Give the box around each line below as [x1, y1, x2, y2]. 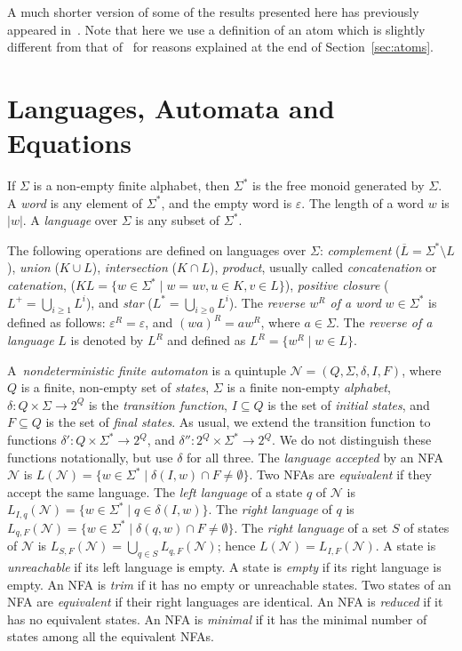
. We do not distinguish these [272, 430, 432, 449]
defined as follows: [7, 313, 106, 332]
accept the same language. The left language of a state [7, 482, 303, 501]
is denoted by [70, 331, 144, 350]
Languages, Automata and [7, 89, 335, 125]
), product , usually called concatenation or [209, 258, 437, 277]
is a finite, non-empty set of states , [20, 378, 210, 397]
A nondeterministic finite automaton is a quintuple [7, 360, 286, 379]
